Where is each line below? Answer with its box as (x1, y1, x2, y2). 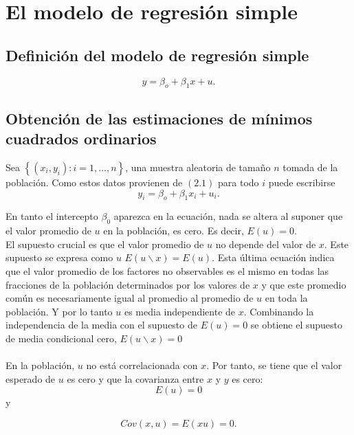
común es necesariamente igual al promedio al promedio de (5, 291, 254, 305)
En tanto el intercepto (5, 209, 98, 223)
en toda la (265, 291, 308, 305)
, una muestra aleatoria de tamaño (125, 159, 271, 174)
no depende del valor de (215, 236, 316, 251)
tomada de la (283, 159, 338, 174)
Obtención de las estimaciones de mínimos (5, 107, 313, 129)
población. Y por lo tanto (5, 304, 113, 318)
